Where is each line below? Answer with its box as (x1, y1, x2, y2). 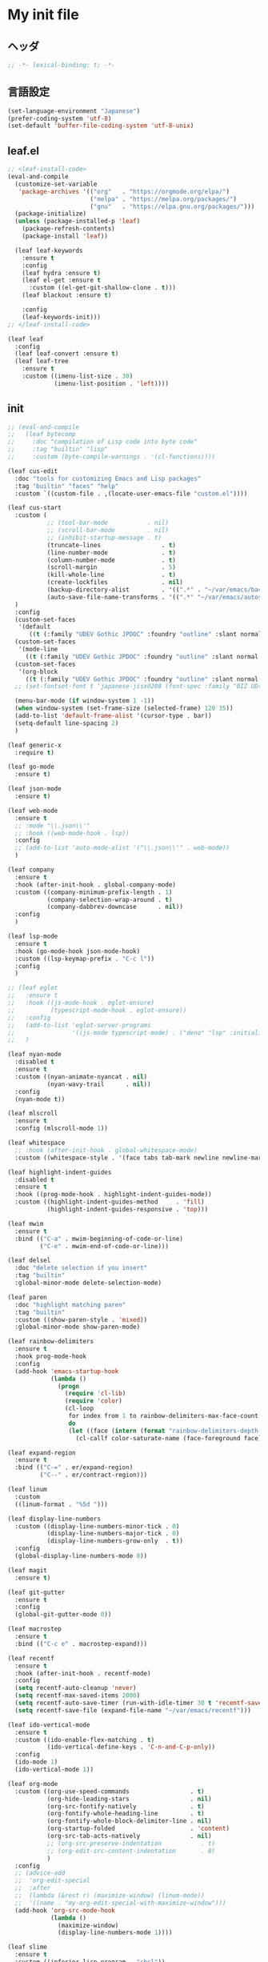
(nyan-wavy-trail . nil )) (46, 1080, 151, 1088)
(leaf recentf (7, 1654, 55, 1662)
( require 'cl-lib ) (64, 1390, 126, 1398)
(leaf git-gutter (7, 1588, 66, 1596)
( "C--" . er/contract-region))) (39, 1471, 148, 1480)
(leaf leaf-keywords (14, 246, 83, 254)
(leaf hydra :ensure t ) (22, 269, 102, 277)
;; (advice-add (14, 1869, 66, 1877)
